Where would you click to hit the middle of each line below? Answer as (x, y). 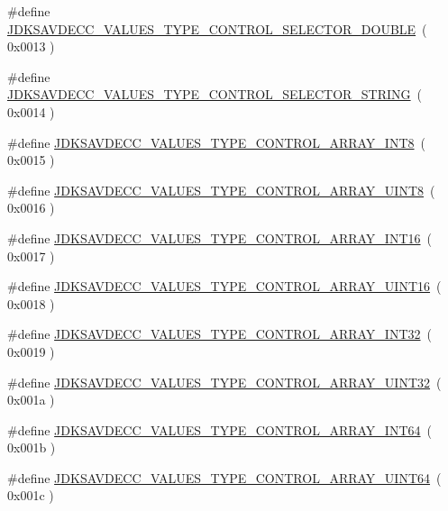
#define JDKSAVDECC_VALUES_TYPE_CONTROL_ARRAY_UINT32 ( (224, 382)
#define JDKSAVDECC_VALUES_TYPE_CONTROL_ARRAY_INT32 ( (219, 334)
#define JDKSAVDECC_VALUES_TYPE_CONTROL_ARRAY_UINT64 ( (224, 477)
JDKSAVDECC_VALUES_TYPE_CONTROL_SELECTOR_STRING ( (215, 94)
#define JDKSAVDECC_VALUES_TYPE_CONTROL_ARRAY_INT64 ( (219, 429)
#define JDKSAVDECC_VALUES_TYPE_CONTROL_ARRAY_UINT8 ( (221, 190)
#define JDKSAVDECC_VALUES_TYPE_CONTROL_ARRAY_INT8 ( (216, 142)
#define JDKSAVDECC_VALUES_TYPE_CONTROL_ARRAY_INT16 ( (219, 237)
